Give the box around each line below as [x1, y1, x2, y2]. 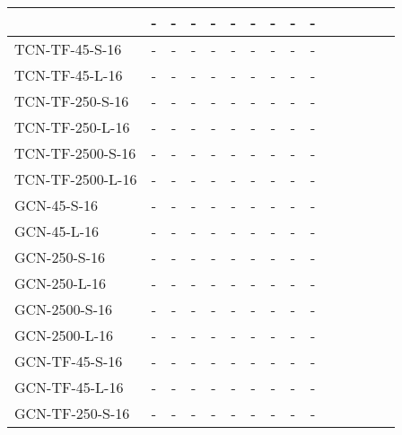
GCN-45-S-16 [14, 195, 98, 215]
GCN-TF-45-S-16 [14, 351, 123, 371]
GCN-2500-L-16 [14, 325, 114, 345]
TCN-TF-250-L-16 [14, 117, 130, 137]
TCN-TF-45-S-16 [14, 39, 122, 59]
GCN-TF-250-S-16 [14, 403, 130, 423]
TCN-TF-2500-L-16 [14, 169, 137, 189]
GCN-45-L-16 [14, 221, 100, 241]
